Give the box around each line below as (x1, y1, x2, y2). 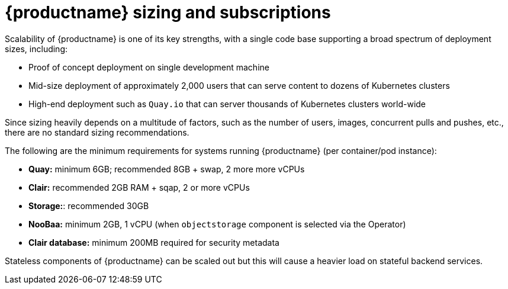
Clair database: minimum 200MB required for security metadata (28, 237, 279, 248)
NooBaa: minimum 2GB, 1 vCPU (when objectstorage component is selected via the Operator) (28, 219, 406, 229)
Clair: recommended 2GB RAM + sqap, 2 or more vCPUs (28, 182, 250, 192)
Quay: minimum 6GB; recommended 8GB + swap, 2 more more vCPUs (28, 163, 305, 174)
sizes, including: (5, 43, 68, 54)
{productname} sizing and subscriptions (5, 2, 331, 23)
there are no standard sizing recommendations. (5, 127, 189, 137)
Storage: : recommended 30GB (28, 200, 149, 211)
